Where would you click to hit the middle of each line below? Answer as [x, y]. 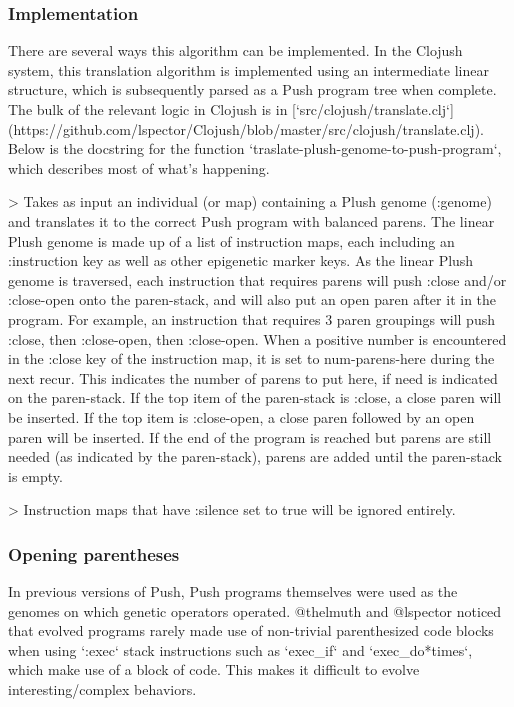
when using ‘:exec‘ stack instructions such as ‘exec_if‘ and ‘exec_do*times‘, [240, 649]
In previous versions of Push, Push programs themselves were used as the [233, 591]
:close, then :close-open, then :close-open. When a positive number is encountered [257, 338]
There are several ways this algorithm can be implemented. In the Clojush [235, 50]
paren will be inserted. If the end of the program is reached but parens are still [250, 436]
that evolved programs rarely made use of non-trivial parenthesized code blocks [251, 630]
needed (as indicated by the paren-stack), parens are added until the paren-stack [255, 456]
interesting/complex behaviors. [102, 689]
